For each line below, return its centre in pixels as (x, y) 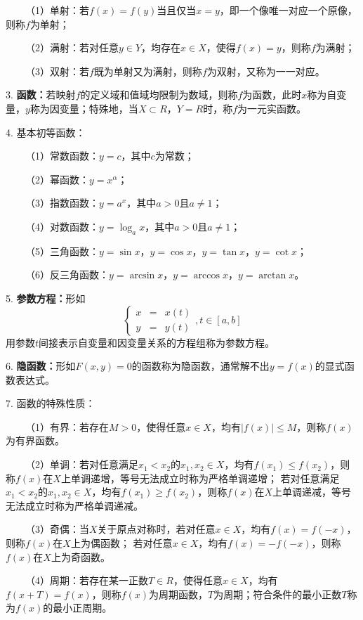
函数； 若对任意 (136, 543)
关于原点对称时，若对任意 (156, 529)
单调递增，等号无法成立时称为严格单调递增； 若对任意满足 (205, 478)
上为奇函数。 (80, 556)
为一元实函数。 (272, 108)
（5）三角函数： (62, 251)
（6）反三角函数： (67, 275)
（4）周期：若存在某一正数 (86, 580)
